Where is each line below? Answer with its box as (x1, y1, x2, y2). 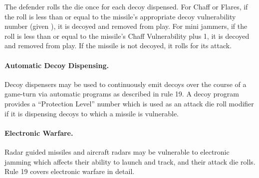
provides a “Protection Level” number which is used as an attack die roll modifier (4, 98, 254, 108)
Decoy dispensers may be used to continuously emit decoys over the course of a (4, 79, 247, 89)
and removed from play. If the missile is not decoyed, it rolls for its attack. (4, 40, 232, 51)
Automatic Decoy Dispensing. (4, 60, 109, 70)
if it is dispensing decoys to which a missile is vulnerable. (4, 108, 179, 118)
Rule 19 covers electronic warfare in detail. (4, 166, 135, 177)
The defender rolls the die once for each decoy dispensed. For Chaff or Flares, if (4, 1, 248, 11)
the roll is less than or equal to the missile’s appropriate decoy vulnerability (4, 11, 236, 21)
